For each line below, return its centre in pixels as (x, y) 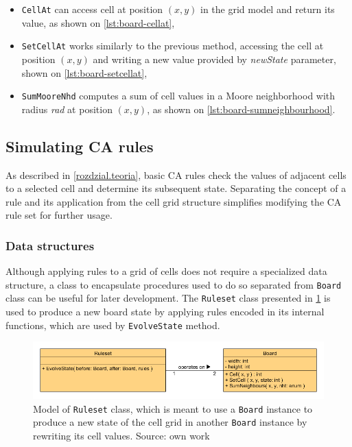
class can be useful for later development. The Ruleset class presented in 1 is (168, 298)
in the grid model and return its (268, 9)
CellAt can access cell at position (92, 9)
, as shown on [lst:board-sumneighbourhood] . (241, 109)
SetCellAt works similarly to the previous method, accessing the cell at (173, 46)
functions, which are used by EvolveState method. (113, 325)
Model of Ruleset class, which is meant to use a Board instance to (173, 408)
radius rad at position (67, 109)
